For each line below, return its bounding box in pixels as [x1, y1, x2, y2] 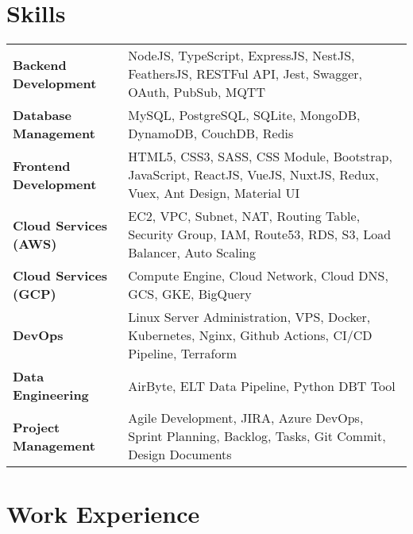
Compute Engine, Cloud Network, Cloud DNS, [128, 266, 388, 285]
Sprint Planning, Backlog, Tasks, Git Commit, [128, 427, 386, 446]
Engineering [13, 385, 89, 404]
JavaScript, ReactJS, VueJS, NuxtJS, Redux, [128, 165, 379, 184]
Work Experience [6, 497, 200, 530]
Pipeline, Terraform [128, 344, 237, 363]
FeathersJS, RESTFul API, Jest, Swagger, [128, 64, 362, 83]
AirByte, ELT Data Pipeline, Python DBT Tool [128, 376, 396, 395]
